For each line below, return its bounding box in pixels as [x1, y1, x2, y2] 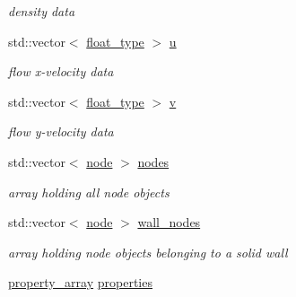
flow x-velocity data [8, 62, 114, 81]
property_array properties [8, 273, 152, 292]
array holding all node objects [8, 182, 170, 201]
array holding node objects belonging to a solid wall [8, 242, 288, 261]
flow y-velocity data [8, 122, 114, 141]
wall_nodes [137, 213, 201, 231]
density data [8, 2, 75, 20]
